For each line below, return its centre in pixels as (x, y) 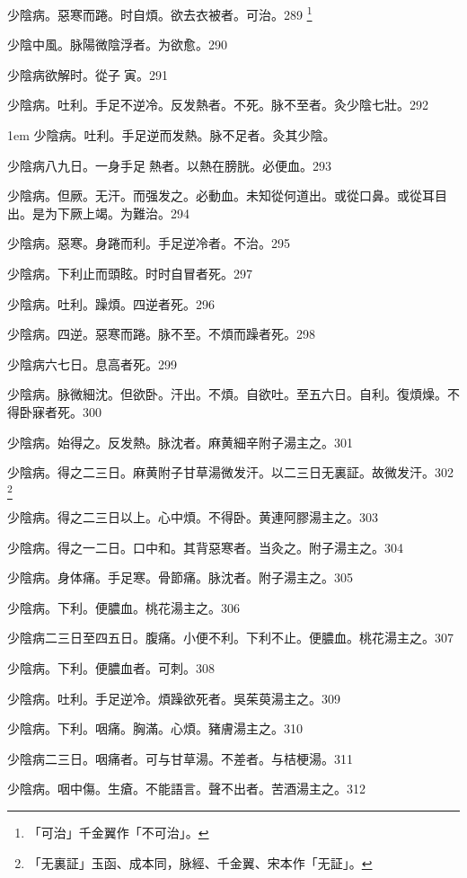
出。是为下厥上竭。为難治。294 (98, 213)
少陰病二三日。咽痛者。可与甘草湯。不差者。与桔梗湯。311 (180, 758)
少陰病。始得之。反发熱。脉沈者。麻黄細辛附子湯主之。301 (180, 442)
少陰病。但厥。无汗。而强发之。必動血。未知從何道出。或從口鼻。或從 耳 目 (227, 195)
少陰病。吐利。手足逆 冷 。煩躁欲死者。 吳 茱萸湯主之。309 (174, 698)
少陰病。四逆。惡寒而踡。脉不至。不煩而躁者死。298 (161, 334)
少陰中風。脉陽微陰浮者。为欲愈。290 (117, 44)
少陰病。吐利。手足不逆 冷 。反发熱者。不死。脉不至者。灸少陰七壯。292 (218, 105)
